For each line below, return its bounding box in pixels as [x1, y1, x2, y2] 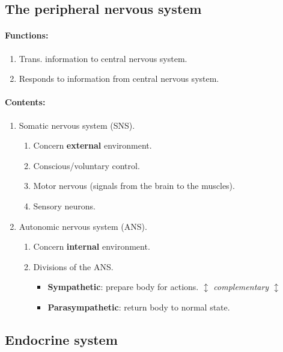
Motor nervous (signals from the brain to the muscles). [33, 179, 235, 192]
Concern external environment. [33, 139, 152, 152]
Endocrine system [5, 330, 118, 348]
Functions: [5, 29, 49, 42]
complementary [213, 280, 269, 293]
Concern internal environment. [33, 240, 150, 253]
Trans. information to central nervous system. [19, 52, 187, 64]
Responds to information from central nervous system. [19, 72, 219, 85]
